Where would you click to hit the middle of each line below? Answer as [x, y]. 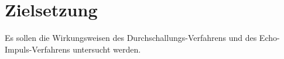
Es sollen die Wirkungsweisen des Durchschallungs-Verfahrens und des [131, 38]
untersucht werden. [107, 49]
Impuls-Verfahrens [37, 49]
